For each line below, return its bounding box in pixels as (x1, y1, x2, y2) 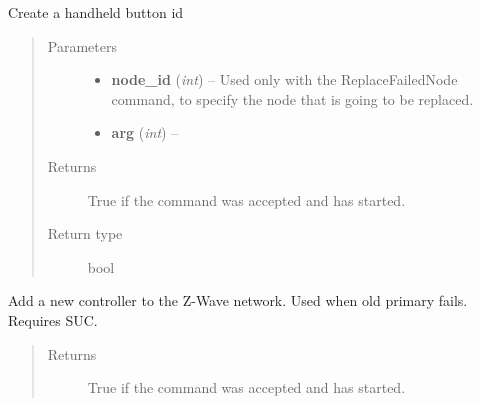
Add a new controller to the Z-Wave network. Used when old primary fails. (8, 290, 468, 311)
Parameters (47, 35, 117, 56)
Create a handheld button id (8, 2, 184, 22)
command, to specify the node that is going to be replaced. (111, 88, 474, 109)
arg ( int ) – (111, 122, 179, 143)
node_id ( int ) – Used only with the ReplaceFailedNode (111, 69, 458, 90)
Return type (47, 223, 123, 244)
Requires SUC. (8, 309, 98, 330)
